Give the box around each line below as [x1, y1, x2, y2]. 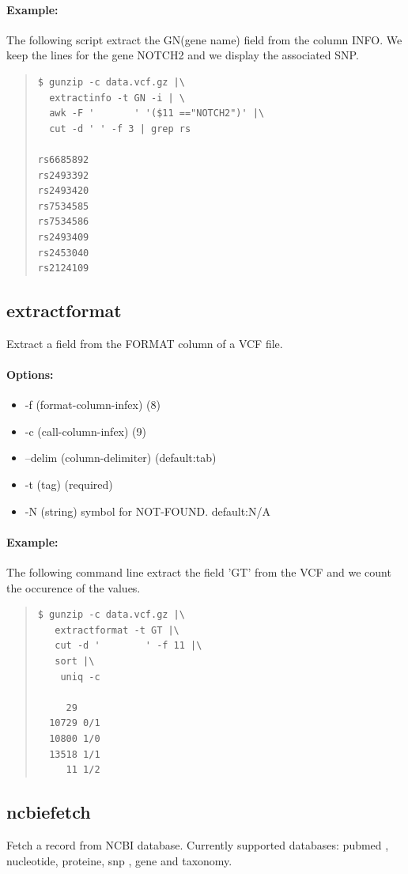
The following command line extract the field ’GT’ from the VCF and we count [6, 564, 391, 581]
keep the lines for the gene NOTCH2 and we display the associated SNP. [6, 47, 359, 63]
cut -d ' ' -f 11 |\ [55, 640, 202, 652]
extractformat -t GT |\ [55, 624, 179, 636]
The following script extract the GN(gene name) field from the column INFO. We [6, 31, 402, 47]
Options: [6, 366, 54, 383]
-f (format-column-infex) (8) [25, 396, 161, 413]
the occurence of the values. [6, 579, 141, 596]
